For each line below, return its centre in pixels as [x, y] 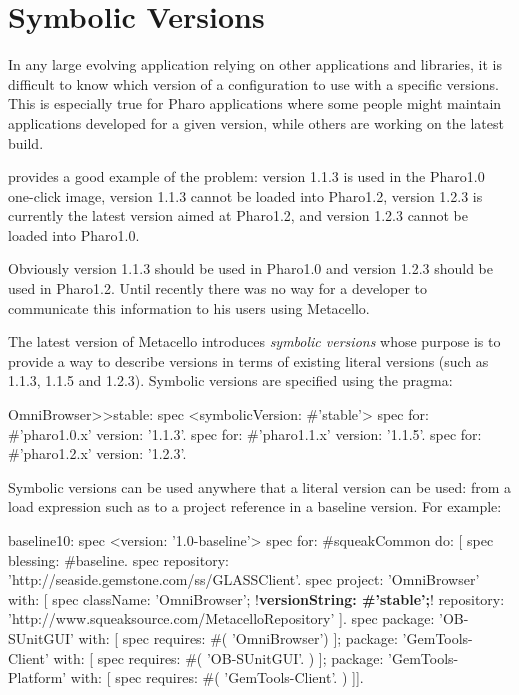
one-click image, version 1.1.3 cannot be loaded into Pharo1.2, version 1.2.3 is [245, 195]
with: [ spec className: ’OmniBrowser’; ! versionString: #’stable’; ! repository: [256, 598]
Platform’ [37, 677]
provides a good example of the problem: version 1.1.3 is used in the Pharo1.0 [246, 176]
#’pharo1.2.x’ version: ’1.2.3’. [97, 453]
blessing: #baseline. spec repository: [118, 559]
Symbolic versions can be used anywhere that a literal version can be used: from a [260, 486]
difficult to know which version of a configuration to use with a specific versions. [253, 83]
